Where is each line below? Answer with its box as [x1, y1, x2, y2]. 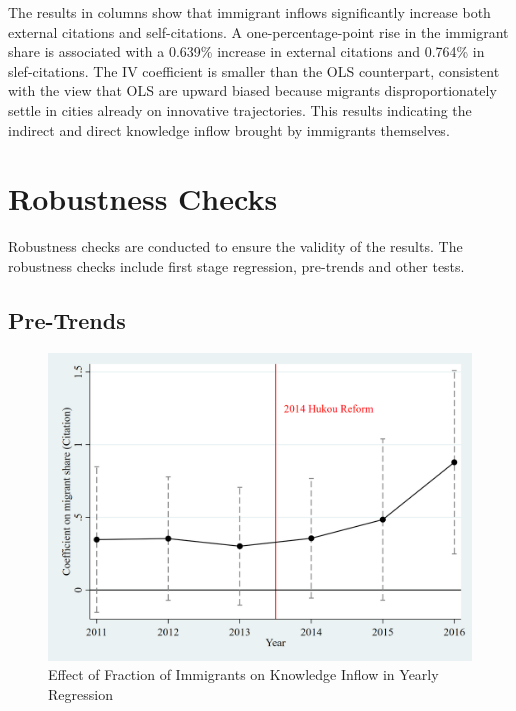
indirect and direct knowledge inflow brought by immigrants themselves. [8, 119, 450, 140]
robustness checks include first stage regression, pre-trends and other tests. [8, 255, 465, 276]
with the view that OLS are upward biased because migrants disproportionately [8, 80, 497, 101]
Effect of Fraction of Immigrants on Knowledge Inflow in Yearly [48, 664, 439, 685]
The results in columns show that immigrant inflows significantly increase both [8, 2, 491, 22]
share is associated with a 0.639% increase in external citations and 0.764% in [8, 41, 485, 62]
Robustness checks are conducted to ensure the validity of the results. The [8, 236, 463, 257]
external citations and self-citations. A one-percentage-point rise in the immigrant [8, 21, 509, 42]
